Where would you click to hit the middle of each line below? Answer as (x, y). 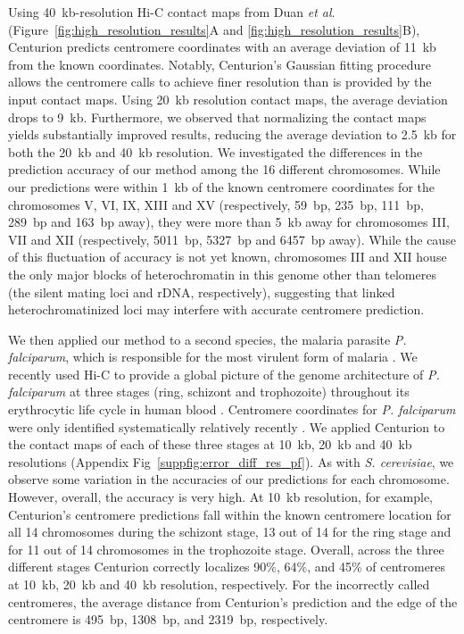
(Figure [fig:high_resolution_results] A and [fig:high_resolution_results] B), (214, 29)
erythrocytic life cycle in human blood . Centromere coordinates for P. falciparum (232, 409)
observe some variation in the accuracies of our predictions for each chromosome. (229, 479)
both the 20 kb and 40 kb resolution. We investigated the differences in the (215, 151)
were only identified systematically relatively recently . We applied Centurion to (227, 426)
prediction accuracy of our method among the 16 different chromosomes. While (224, 169)
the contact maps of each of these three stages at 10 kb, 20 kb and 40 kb (210, 444)
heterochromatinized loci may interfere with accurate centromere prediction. (216, 309)
